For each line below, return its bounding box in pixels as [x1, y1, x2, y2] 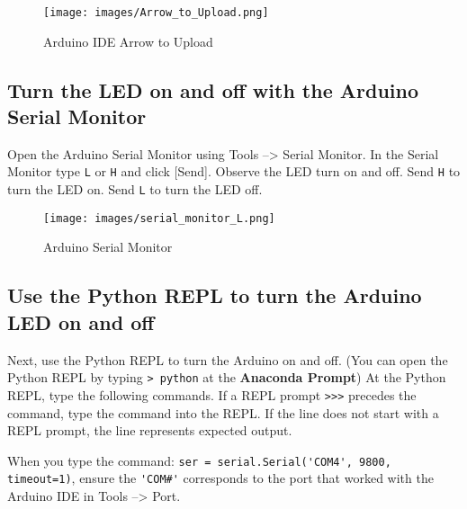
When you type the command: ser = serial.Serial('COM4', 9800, [7, 451, 391, 469]
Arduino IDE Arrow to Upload [43, 31, 213, 50]
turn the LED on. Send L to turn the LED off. [7, 180, 263, 199]
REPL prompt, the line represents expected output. [7, 421, 292, 440]
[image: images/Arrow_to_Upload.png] [43, 6, 269, 19]
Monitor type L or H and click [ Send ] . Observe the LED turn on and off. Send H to [7, 162, 461, 181]
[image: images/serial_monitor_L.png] [43, 211, 275, 225]
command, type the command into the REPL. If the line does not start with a [7, 403, 439, 422]
